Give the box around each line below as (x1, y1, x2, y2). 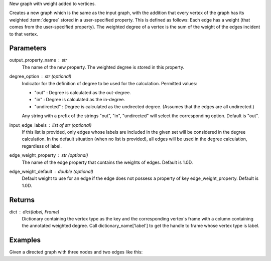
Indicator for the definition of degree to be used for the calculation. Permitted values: (22, 80, 198, 86)
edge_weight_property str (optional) (9, 152, 88, 158)
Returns (9, 195, 35, 204)
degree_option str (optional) (9, 73, 72, 80)
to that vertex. (9, 31, 39, 37)
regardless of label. (22, 143, 62, 149)
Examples (9, 236, 41, 244)
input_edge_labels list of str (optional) (9, 122, 92, 128)
